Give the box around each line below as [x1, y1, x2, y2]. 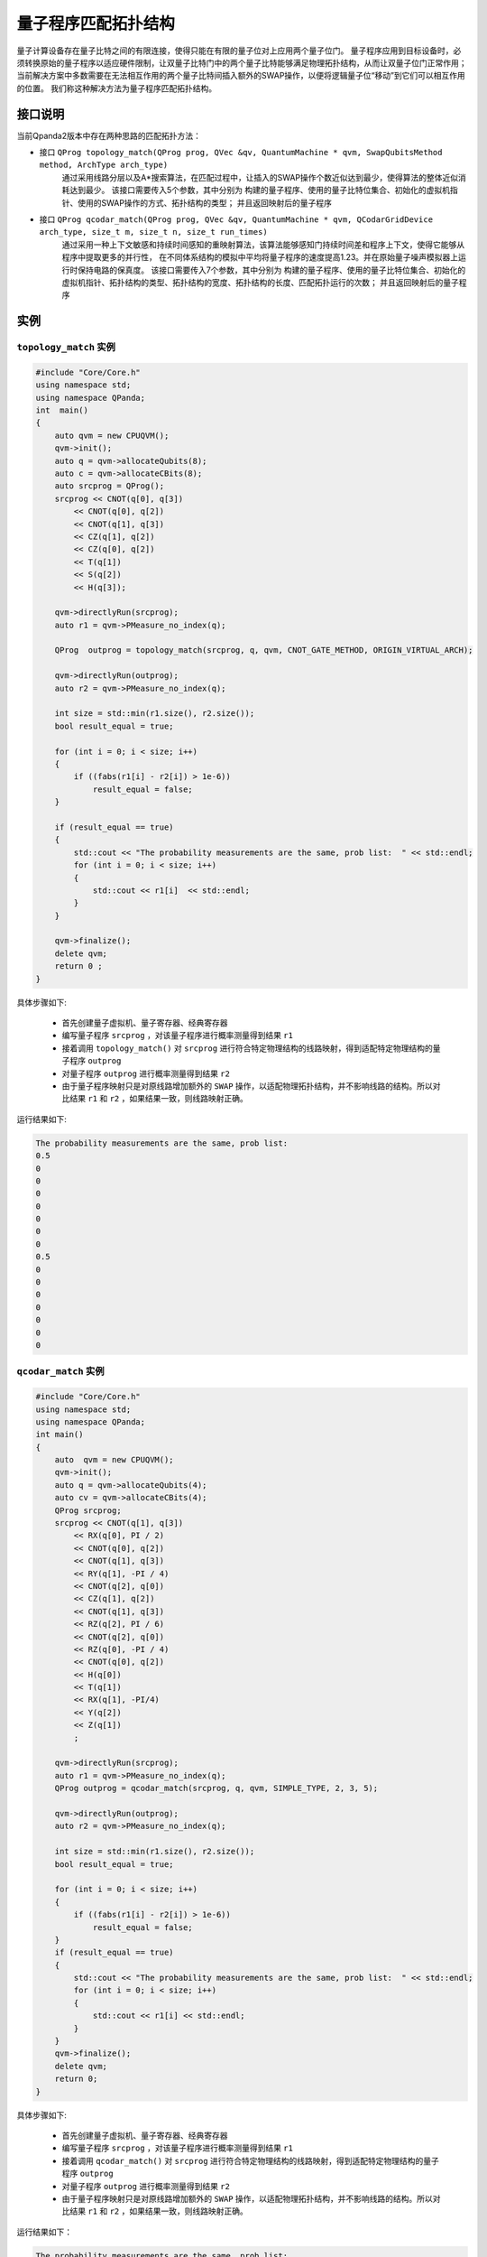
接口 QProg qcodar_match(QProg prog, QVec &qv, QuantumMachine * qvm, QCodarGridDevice [39, 213, 433, 225]
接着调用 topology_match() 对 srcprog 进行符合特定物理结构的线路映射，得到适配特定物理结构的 [61, 1043, 433, 1054]
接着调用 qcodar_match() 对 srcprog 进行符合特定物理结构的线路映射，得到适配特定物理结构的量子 [61, 2155, 439, 2166]
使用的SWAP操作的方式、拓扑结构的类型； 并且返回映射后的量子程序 [77, 197, 333, 208]
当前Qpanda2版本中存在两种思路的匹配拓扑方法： [16, 130, 202, 141]
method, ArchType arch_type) [39, 160, 169, 171]
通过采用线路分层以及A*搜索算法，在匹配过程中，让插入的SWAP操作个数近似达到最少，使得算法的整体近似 [61, 172, 459, 182]
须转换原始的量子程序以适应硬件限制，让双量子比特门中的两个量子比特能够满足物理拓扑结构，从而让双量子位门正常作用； [16, 57, 467, 68]
